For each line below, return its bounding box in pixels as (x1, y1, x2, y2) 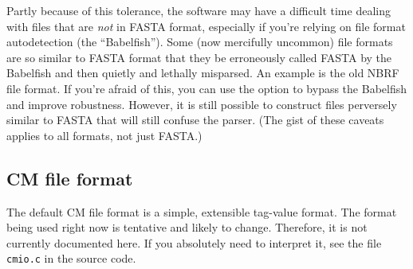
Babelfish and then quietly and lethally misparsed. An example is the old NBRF (6, 64, 399, 81)
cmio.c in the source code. (6, 250, 136, 267)
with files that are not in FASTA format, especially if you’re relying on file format (6, 18, 406, 34)
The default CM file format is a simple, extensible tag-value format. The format (6, 203, 397, 220)
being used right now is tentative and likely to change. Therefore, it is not (6, 219, 368, 236)
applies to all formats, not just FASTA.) (6, 127, 203, 143)
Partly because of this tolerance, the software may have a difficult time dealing (6, 2, 391, 18)
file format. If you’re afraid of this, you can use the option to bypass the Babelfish (6, 80, 407, 96)
